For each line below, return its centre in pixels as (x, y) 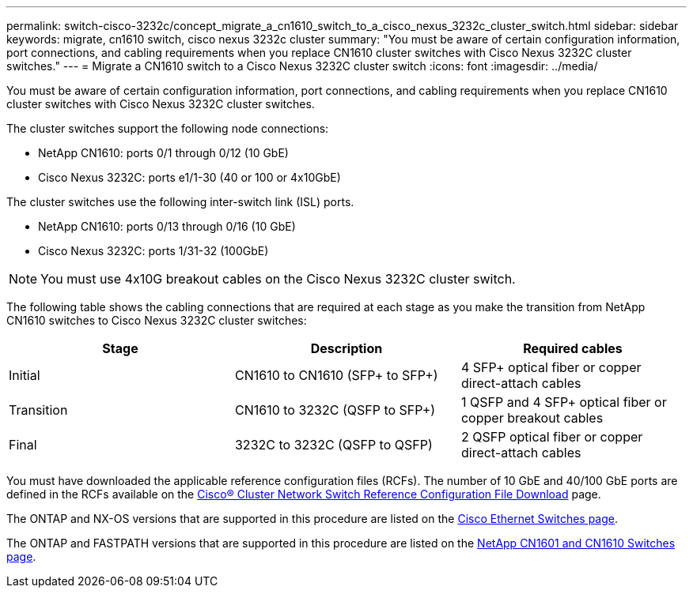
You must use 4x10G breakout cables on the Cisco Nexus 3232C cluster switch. (278, 279)
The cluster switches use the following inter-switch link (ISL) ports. (180, 202)
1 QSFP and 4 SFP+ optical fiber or (564, 402)
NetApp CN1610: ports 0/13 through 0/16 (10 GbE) (167, 226)
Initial (25, 375)
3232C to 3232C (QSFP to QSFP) (333, 445)
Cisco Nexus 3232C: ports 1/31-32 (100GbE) (153, 251)
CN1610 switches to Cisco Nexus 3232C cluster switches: (157, 320)
